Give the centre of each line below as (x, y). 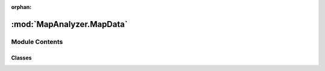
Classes (22, 58)
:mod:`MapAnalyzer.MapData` (70, 24)
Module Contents (37, 42)
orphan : (21, 7)
